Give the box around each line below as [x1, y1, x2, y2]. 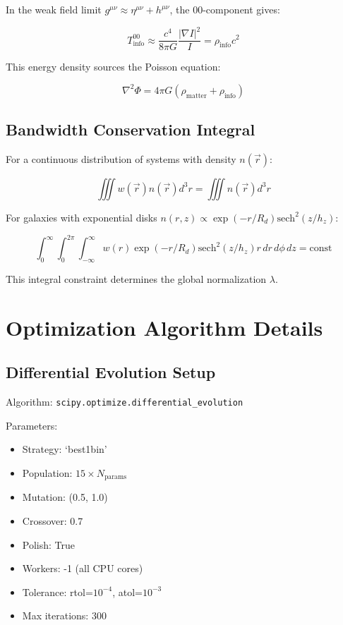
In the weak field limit [6, 2, 102, 16]
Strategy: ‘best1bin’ [22, 442, 107, 456]
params [104, 473, 126, 481]
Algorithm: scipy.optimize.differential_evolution [6, 394, 243, 409]
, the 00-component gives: [169, 2, 280, 16]
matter [186, 92, 207, 99]
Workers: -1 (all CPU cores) [22, 561, 143, 576]
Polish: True [22, 537, 76, 552]
